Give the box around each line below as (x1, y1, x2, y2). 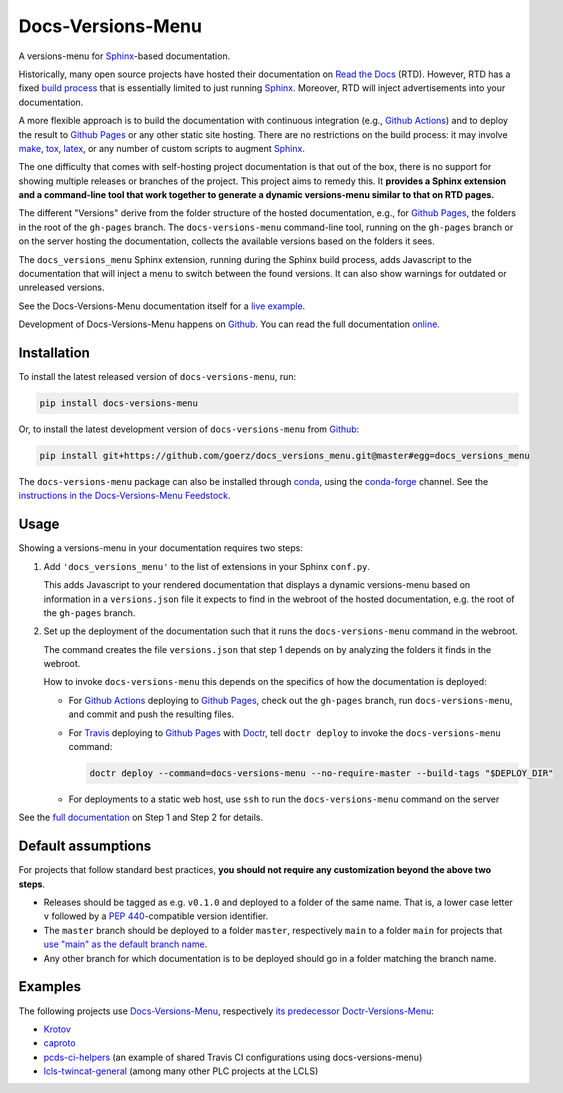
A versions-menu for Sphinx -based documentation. (18, 50, 231, 62)
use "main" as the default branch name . (43, 938, 208, 950)
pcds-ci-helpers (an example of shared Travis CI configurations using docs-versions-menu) (43, 1051, 423, 1063)
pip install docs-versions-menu (39, 398, 199, 409)
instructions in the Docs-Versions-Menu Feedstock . (18, 490, 231, 502)
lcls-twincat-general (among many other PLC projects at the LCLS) (43, 1065, 319, 1077)
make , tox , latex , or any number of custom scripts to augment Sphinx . (18, 142, 305, 154)
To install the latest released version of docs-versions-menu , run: (18, 371, 297, 383)
